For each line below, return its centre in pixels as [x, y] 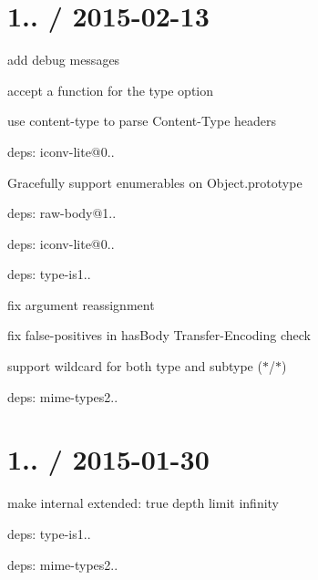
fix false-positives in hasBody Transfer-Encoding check [159, 335]
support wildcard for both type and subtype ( [135, 366]
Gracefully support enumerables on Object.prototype [155, 182]
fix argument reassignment [81, 304]
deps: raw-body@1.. [62, 213]
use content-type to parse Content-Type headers [142, 121]
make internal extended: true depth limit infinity [144, 503]
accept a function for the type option [111, 90]
